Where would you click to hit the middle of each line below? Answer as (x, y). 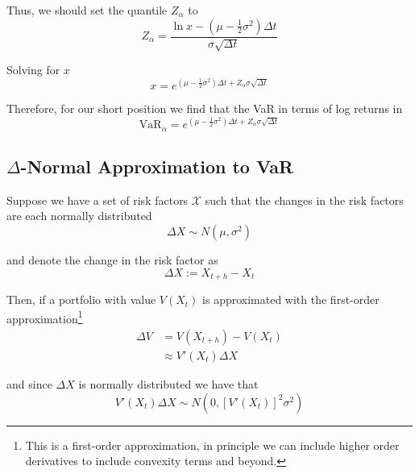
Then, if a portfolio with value (81, 299)
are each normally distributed (79, 216)
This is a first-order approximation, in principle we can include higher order (212, 445)
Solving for (33, 70)
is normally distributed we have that (168, 384)
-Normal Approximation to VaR (157, 166)
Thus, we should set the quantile (87, 10)
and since (29, 384)
